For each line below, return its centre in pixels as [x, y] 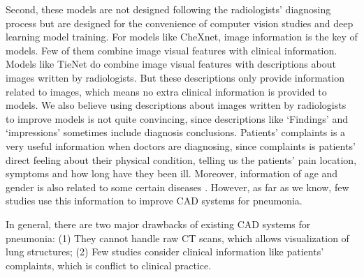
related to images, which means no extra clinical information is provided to [166, 91]
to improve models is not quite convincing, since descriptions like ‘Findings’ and [177, 118]
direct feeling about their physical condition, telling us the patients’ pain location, [181, 159]
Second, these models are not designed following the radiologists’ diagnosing [168, 9]
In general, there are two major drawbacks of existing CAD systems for [158, 224]
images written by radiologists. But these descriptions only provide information [175, 77]
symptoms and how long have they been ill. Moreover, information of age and [172, 173]
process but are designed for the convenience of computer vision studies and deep [180, 23]
